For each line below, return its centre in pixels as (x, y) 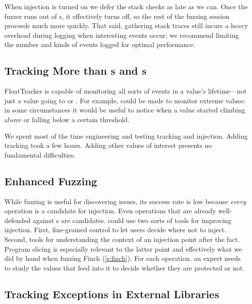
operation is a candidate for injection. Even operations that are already (110, 211)
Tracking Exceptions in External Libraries (112, 294)
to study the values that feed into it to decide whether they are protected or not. (125, 267)
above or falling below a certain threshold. (67, 119)
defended (18, 220)
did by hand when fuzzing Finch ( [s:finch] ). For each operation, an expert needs (123, 258)
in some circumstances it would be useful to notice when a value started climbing (125, 110)
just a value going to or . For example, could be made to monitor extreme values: (125, 100)
